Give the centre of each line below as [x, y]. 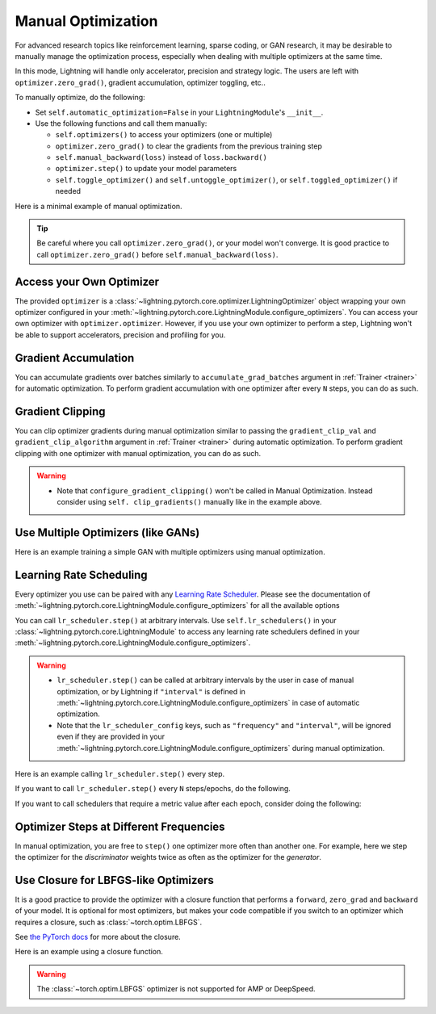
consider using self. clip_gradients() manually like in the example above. [189, 502]
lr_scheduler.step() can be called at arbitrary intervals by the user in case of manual [205, 680]
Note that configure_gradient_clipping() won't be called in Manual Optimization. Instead [215, 490]
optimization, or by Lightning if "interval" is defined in [151, 691]
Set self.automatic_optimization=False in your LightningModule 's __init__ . [179, 112]
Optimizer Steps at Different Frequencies [120, 826]
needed [68, 191]
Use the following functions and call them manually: [121, 123]
